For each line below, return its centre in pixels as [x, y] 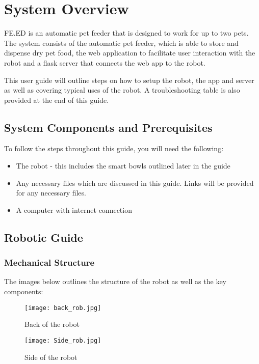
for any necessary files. [51, 193]
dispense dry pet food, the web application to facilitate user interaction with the [130, 53]
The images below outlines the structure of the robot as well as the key [115, 281]
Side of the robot [51, 357]
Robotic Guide [44, 237]
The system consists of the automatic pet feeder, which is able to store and [121, 43]
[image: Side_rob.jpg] [63, 340]
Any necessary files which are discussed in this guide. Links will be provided [135, 183]
